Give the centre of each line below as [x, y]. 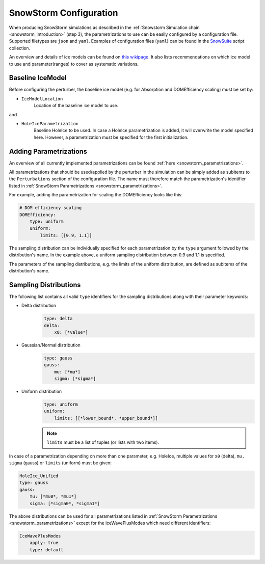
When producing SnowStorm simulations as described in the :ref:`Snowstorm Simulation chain [104, 27]
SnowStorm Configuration [64, 13]
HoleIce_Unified [39, 476]
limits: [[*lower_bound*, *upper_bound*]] [106, 418]
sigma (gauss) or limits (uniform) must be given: [60, 463]
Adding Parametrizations [48, 151]
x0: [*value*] [71, 332]
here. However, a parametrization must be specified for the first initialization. [111, 137]
